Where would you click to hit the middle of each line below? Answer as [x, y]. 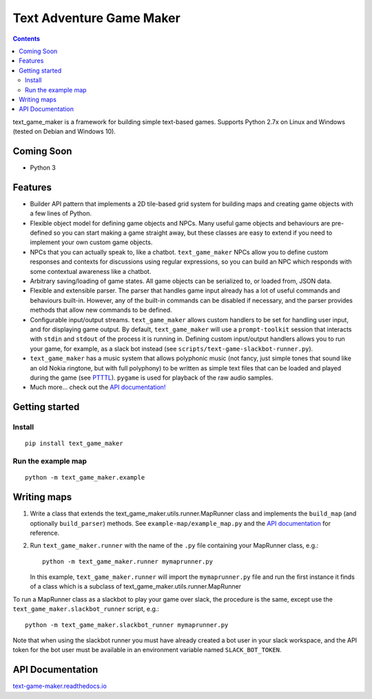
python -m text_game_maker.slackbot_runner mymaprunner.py [127, 625]
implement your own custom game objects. [91, 242]
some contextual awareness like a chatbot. [91, 271]
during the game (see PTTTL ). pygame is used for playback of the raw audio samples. [152, 377]
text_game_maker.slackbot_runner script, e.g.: [86, 609]
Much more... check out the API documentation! [98, 387]
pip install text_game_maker [74, 444]
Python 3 [43, 167]
